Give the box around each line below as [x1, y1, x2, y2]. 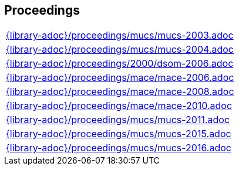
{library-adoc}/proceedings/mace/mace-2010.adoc [6, 100, 233, 112]
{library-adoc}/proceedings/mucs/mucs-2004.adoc [6, 43, 234, 56]
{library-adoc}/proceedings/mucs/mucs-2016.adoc [6, 142, 231, 154]
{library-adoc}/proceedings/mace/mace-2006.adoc [6, 72, 234, 84]
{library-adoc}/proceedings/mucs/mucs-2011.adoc [6, 114, 230, 126]
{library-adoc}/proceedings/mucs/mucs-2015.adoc [6, 128, 231, 140]
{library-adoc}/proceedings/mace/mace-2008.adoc [6, 86, 234, 98]
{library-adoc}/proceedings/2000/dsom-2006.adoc [6, 57, 234, 70]
